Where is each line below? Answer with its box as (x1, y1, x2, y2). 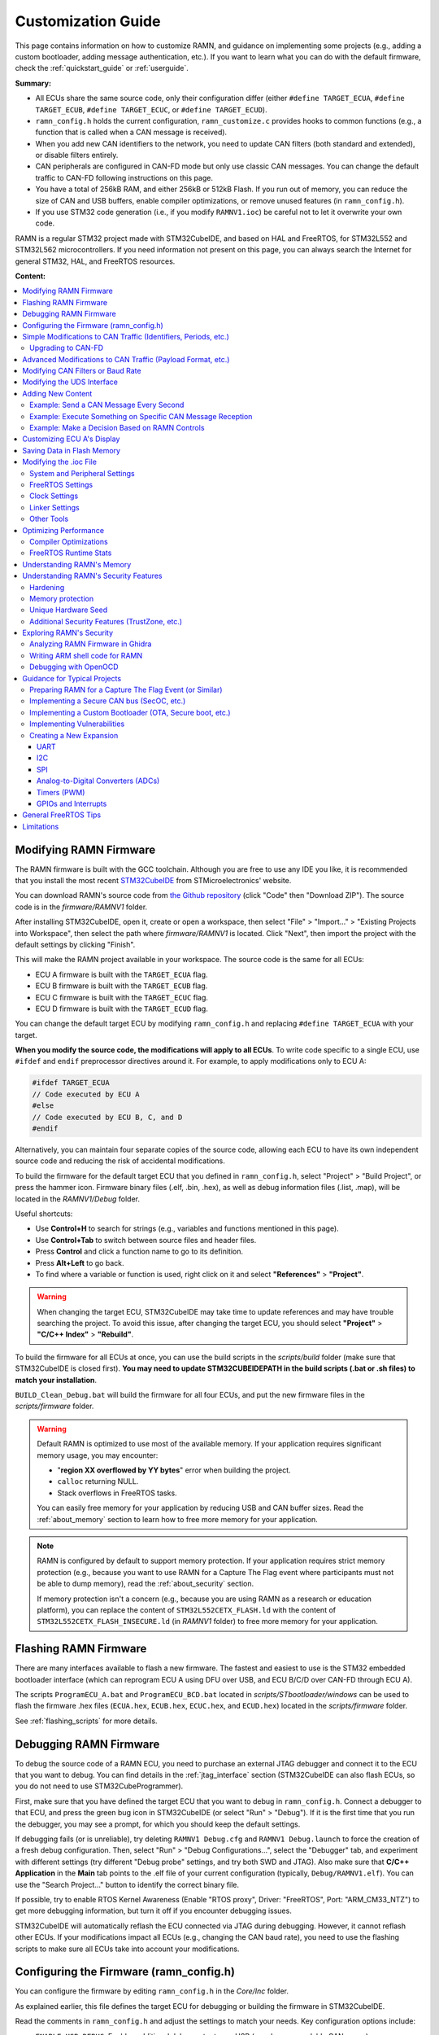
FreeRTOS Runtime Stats (29, 548, 112, 558)
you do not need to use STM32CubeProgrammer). (15, 1781, 184, 1791)
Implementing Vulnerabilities (29, 719, 125, 729)
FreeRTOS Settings (29, 480, 93, 489)
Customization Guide (15, 12, 161, 30)
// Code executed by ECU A (32, 1089, 140, 1099)
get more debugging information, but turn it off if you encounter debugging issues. (15, 1906, 292, 1916)
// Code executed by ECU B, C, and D (32, 1112, 183, 1122)
